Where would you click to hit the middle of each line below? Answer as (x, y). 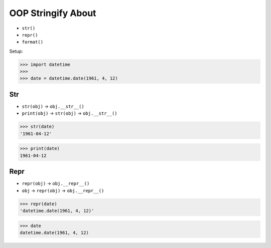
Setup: (16, 51)
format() (33, 42)
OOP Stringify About (53, 13)
